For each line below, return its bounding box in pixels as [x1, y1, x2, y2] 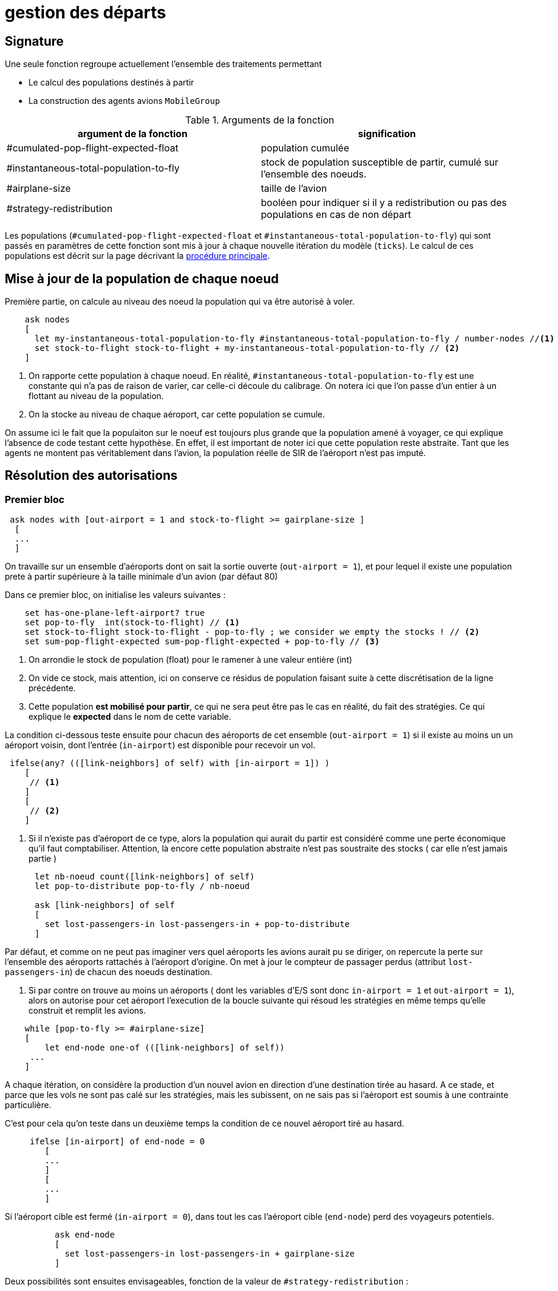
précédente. [28, 683, 76, 694]
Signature [5, 33, 64, 49]
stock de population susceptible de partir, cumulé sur [261, 156, 499, 169]
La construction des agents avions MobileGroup [28, 96, 220, 106]
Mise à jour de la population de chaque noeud [5, 271, 279, 286]
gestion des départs [5, 2, 166, 23]
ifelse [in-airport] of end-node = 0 [30, 1137, 205, 1147]
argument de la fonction [77, 128, 188, 140]
